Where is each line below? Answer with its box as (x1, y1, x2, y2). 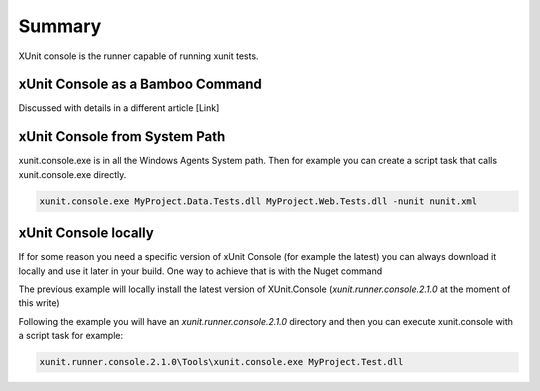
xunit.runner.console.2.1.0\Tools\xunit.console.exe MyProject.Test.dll (39, 356, 404, 368)
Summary (18, 15, 102, 37)
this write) (18, 297, 60, 309)
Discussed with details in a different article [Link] (18, 102, 220, 114)
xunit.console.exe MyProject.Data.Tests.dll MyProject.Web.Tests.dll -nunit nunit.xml (39, 195, 478, 207)
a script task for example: (18, 330, 124, 342)
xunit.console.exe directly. (18, 168, 127, 180)
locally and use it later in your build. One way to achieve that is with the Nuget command (18, 265, 383, 277)
